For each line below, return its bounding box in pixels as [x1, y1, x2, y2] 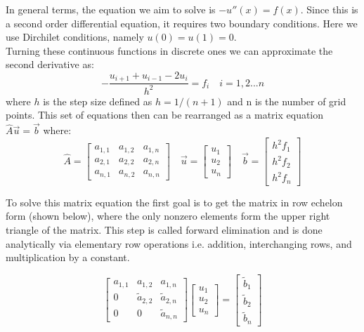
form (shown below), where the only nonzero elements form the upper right [6, 208, 330, 223]
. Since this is [300, 2, 358, 16]
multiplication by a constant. [6, 250, 130, 265]
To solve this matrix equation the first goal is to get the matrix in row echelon [6, 194, 343, 209]
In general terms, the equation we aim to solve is [6, 2, 216, 16]
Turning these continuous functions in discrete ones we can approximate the [6, 43, 333, 58]
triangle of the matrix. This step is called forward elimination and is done [6, 222, 323, 237]
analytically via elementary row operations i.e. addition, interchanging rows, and [6, 236, 352, 251]
